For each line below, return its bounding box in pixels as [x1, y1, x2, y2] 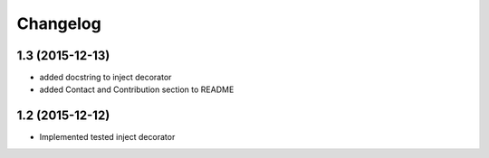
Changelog [16, 14, 101, 33]
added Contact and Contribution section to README [39, 84, 235, 95]
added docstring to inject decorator [39, 72, 172, 83]
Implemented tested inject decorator [39, 132, 176, 143]
